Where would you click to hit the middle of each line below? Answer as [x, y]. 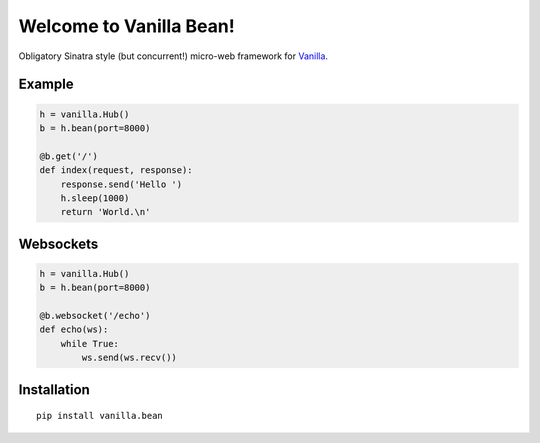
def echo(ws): [74, 329]
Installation [54, 389]
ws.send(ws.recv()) [129, 358]
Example [46, 84]
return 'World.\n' [105, 212]
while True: [90, 343]
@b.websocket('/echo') [95, 316]
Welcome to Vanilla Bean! [126, 26]
